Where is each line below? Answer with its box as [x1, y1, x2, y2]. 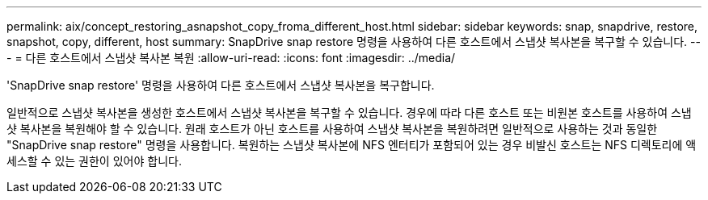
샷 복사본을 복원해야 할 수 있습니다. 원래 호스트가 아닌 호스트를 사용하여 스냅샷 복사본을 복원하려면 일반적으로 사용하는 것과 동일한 [6, 122, 658, 135]
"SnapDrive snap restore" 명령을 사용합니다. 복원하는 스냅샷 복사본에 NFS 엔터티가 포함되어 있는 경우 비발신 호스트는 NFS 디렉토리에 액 [6, 138, 697, 152]
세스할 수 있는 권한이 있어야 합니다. [6, 154, 182, 168]
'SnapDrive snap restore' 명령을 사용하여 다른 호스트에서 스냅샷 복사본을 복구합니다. [6, 78, 435, 92]
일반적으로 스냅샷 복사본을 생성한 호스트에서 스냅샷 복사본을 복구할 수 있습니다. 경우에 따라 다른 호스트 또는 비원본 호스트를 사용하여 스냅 [6, 106, 692, 119]
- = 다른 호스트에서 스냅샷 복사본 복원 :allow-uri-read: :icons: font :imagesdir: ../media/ [6, 51, 456, 65]
